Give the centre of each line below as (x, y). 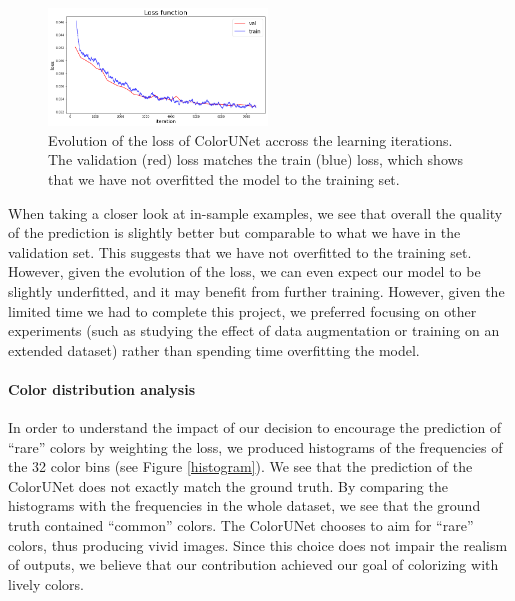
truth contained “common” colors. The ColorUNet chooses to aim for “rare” (241, 525)
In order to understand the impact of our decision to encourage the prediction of (255, 427)
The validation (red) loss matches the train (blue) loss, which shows (256, 159)
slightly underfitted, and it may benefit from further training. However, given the (256, 290)
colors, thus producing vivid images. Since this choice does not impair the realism (258, 544)
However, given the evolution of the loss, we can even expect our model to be (244, 271)
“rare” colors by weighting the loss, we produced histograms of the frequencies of (255, 446)
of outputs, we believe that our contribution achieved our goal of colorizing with (253, 564)
